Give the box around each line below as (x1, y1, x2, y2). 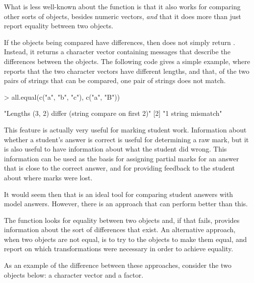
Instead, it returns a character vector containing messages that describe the (4, 46, 230, 57)
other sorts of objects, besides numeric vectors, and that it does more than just (4, 11, 241, 21)
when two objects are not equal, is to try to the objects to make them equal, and (4, 234, 247, 244)
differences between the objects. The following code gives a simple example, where (4, 56, 250, 66)
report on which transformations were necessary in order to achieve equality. (4, 243, 233, 254)
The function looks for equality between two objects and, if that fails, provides (4, 215, 240, 225)
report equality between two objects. (4, 21, 113, 31)
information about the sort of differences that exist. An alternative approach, (4, 224, 236, 235)
